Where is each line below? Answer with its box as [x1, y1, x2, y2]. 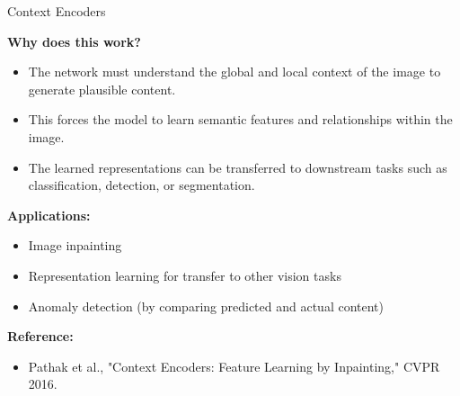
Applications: [7, 205, 91, 224]
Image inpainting [28, 236, 122, 255]
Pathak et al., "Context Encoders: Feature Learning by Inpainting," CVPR [28, 356, 440, 375]
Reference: [7, 327, 74, 346]
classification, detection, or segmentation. [28, 175, 255, 194]
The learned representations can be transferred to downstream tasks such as [28, 157, 447, 176]
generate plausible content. [28, 79, 176, 98]
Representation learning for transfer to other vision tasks [28, 265, 341, 284]
